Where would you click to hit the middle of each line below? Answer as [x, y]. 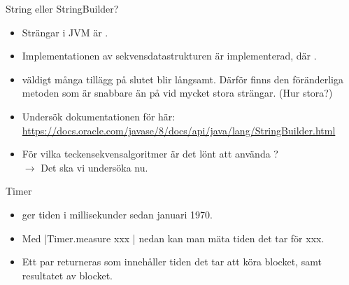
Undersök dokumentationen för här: [99, 116]
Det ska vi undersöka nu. [94, 167]
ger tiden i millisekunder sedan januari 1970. [117, 214]
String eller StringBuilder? [62, 8]
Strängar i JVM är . [65, 32]
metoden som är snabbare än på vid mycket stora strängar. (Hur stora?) [177, 93]
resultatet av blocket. [67, 275]
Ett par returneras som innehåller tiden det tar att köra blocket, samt [172, 262]
